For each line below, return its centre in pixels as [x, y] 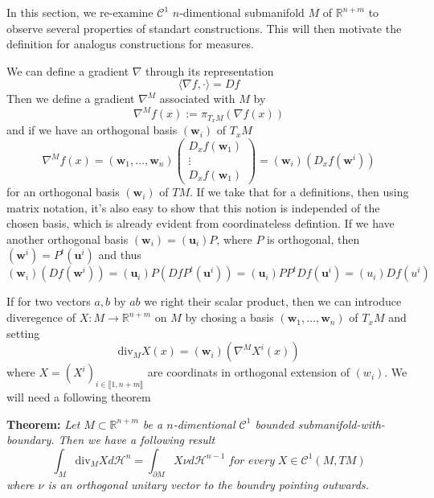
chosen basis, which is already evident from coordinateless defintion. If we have [201, 223]
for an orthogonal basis [63, 192]
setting [23, 333]
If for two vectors [49, 301]
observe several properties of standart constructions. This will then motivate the [204, 28]
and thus [120, 255]
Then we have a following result [137, 440]
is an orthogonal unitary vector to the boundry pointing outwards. [208, 484]
